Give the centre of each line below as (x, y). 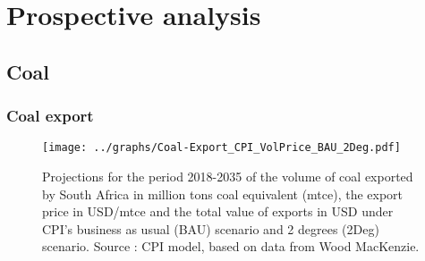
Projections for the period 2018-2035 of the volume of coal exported (228, 177)
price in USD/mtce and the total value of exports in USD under (218, 211)
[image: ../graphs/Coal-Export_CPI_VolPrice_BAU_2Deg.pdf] (221, 148)
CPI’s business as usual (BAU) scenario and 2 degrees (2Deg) (211, 228)
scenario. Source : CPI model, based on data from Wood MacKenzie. (231, 246)
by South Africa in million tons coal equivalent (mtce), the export (223, 194)
